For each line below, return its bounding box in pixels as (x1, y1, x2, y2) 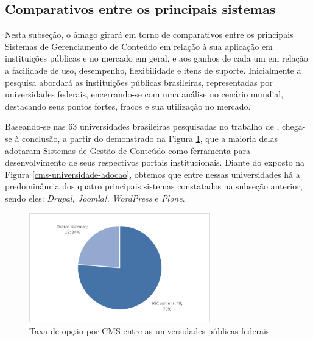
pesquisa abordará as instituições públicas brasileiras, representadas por (5, 76, 273, 88)
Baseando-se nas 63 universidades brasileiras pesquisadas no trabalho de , (5, 120, 280, 133)
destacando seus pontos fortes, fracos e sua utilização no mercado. (5, 99, 251, 112)
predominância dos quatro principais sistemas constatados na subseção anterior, (5, 180, 303, 192)
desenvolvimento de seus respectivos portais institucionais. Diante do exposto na (5, 156, 305, 169)
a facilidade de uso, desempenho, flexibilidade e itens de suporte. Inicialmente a (5, 63, 301, 76)
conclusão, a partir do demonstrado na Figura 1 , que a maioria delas (22, 132, 278, 144)
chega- (281, 120, 306, 133)
